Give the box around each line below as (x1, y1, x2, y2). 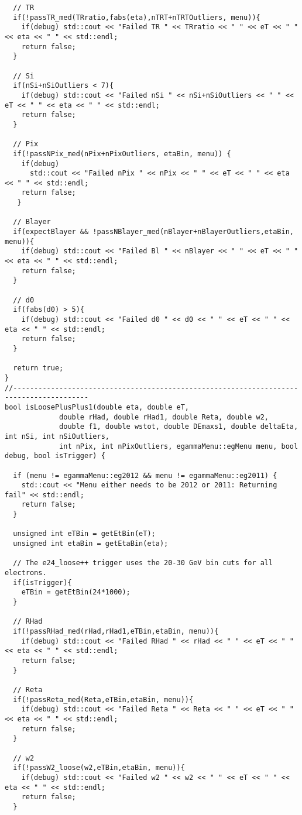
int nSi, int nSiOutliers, (5, 432, 109, 441)
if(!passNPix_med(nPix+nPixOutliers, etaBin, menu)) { (13, 149, 231, 158)
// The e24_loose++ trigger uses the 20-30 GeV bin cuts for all (13, 559, 273, 568)
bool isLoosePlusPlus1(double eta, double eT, (5, 403, 189, 411)
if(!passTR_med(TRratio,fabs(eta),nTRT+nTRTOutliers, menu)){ (13, 13, 260, 22)
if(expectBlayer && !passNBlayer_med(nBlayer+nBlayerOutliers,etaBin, (13, 228, 294, 236)
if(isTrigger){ (13, 578, 72, 587)
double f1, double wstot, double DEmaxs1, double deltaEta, (59, 422, 298, 431)
